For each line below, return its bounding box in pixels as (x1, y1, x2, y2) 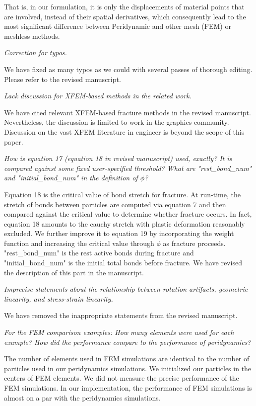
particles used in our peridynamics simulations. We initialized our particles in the (4, 363, 252, 373)
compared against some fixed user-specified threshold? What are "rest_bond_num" (4, 162, 252, 173)
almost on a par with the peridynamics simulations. (4, 392, 161, 403)
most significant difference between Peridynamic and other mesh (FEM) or (4, 21, 231, 31)
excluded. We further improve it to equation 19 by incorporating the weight (4, 228, 234, 239)
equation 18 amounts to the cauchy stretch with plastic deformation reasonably (4, 218, 245, 229)
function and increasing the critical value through (4, 238, 154, 248)
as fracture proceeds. (163, 238, 226, 248)
